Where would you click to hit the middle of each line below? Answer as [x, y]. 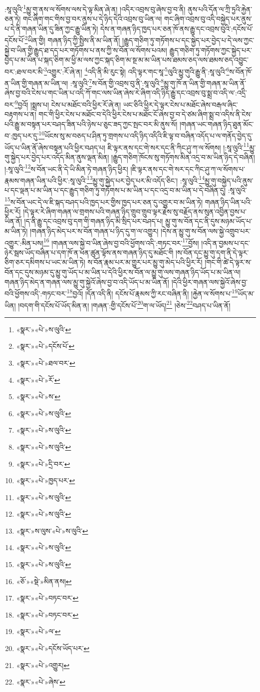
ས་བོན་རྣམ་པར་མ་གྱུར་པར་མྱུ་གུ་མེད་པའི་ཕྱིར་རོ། [145, 262]
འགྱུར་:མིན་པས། [24, 243]
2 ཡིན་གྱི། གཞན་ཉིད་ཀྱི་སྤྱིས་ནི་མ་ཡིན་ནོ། [72, 39]
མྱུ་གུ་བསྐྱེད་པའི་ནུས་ [229, 180]
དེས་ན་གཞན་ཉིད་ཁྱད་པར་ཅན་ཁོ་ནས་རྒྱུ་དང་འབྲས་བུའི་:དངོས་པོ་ [177, 28]
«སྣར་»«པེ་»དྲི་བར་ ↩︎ [43, 463]
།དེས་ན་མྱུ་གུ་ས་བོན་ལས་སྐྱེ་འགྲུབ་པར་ [206, 231]
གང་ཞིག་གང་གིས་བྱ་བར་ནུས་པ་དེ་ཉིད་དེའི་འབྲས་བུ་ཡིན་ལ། [92, 19]
